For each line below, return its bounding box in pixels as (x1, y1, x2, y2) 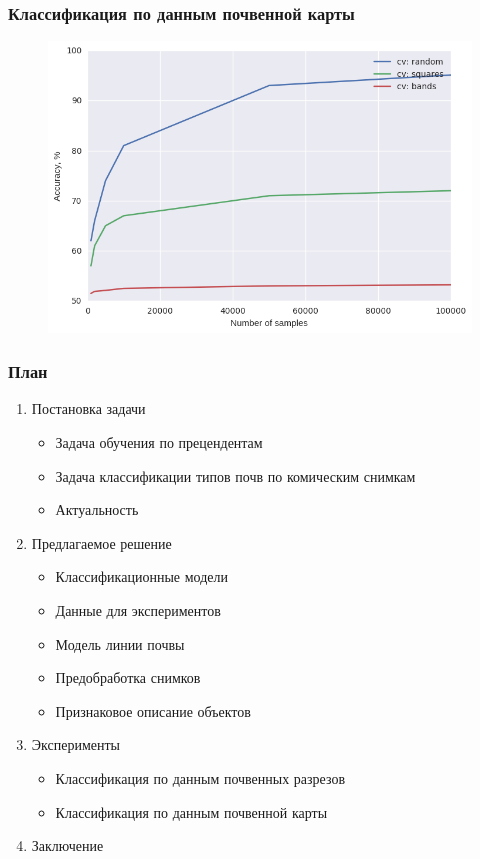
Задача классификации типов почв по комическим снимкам (55, 465, 416, 486)
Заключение (31, 835, 104, 856)
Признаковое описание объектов (55, 700, 251, 721)
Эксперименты (31, 734, 120, 755)
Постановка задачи (31, 398, 146, 419)
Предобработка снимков (55, 667, 201, 688)
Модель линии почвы (55, 633, 185, 654)
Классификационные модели (55, 566, 228, 587)
